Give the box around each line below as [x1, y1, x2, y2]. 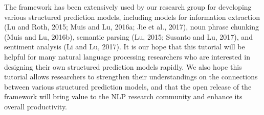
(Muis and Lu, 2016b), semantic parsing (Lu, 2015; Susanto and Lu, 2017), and [4, 31, 253, 42]
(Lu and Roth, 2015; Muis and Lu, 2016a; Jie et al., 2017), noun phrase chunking [4, 21, 259, 32]
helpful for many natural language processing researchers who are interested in [4, 51, 250, 62]
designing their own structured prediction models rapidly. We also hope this [4, 61, 242, 72]
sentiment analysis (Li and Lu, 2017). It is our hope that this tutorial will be [4, 41, 245, 52]
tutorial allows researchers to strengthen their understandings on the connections [4, 71, 258, 82]
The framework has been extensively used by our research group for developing [4, 2, 252, 12]
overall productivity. [4, 101, 68, 111]
